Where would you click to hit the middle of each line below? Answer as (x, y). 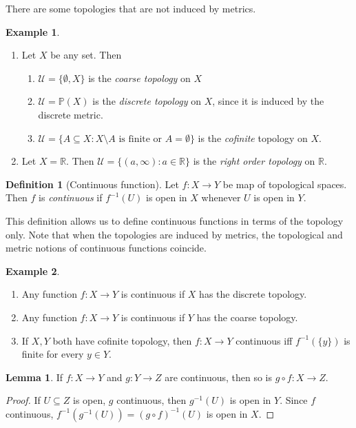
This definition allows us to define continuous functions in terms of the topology (175, 220)
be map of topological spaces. (285, 184)
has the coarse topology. (247, 317)
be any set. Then (86, 55)
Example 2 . (33, 271)
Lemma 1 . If (34, 377)
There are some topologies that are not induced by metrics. (131, 8)
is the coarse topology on (139, 78)
